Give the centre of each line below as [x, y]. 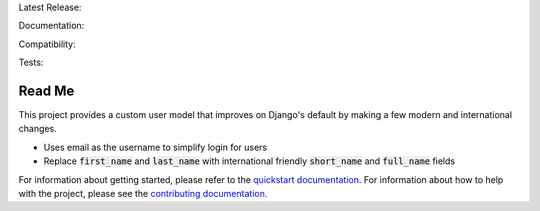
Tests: [31, 62]
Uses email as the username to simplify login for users [155, 147]
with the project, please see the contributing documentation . [143, 194]
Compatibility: [47, 44]
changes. [37, 129]
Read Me [46, 90]
